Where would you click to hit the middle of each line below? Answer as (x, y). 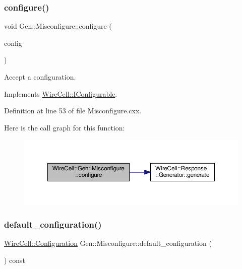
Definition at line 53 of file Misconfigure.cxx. (73, 111)
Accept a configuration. (40, 77)
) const (15, 260)
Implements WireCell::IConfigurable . (61, 93)
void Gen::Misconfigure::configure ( (58, 26)
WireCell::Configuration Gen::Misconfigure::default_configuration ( (108, 243)
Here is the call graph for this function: (65, 127)
